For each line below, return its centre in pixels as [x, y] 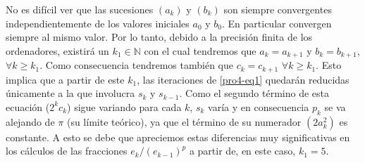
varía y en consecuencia [259, 106]
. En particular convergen [277, 23]
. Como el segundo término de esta [254, 93]
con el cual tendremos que [200, 50]
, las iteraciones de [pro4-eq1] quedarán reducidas [243, 79]
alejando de [30, 121]
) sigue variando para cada [124, 106]
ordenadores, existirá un [57, 50]
